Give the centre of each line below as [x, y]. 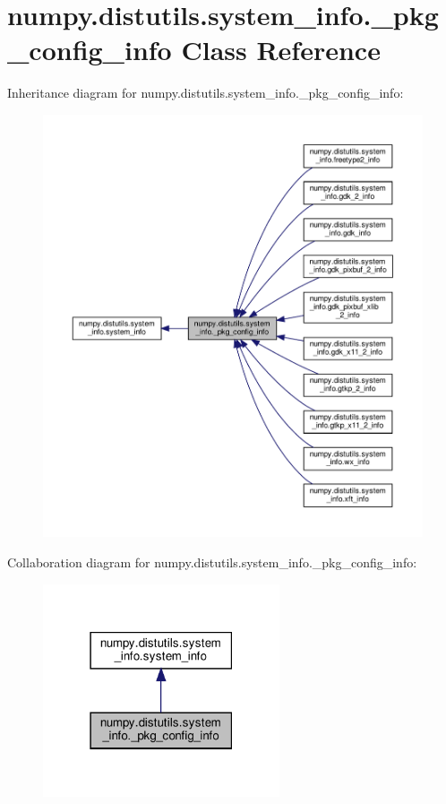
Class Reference [281, 50]
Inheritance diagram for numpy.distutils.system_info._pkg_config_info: [206, 93]
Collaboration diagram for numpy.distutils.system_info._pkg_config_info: [212, 562]
